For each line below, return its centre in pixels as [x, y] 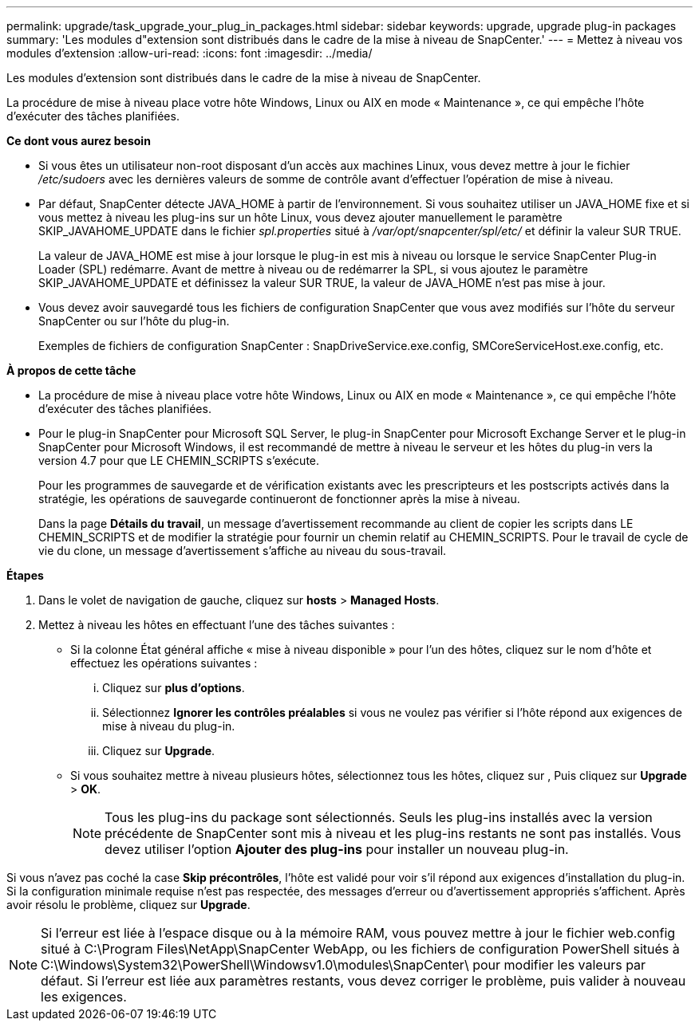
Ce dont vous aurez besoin [79, 141]
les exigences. [84, 997]
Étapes [25, 575]
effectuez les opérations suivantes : [164, 663]
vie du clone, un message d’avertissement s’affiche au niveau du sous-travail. [243, 551]
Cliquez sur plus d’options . [174, 688]
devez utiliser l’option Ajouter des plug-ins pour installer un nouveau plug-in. [337, 849]
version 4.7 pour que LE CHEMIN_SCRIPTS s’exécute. [179, 460]
